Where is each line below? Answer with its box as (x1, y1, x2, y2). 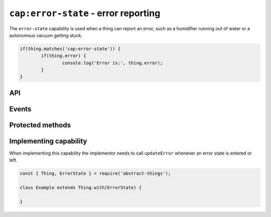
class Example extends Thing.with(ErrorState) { (20, 185, 142, 191)
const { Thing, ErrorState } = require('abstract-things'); (20, 171, 171, 176)
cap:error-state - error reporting (9, 8, 161, 19)
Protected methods (9, 121, 71, 129)
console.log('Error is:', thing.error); (62, 60, 163, 65)
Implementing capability (9, 136, 87, 146)
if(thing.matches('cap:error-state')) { (20, 46, 120, 51)
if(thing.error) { (41, 53, 86, 59)
